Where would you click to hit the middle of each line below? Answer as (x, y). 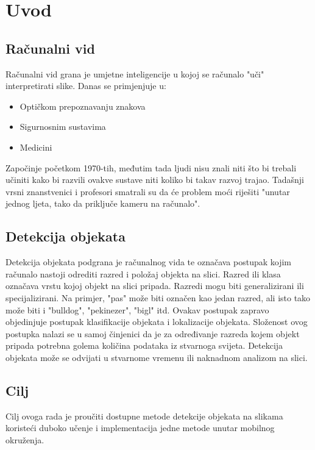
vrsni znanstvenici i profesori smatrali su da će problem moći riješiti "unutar (148, 191)
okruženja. (25, 439)
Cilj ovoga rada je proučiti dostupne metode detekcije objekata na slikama (144, 416)
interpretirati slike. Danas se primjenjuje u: (86, 86)
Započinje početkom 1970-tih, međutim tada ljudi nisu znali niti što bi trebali (151, 167)
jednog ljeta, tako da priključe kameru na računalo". (103, 203)
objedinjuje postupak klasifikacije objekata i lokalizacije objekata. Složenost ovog (157, 322)
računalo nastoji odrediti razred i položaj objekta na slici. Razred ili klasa (143, 273)
